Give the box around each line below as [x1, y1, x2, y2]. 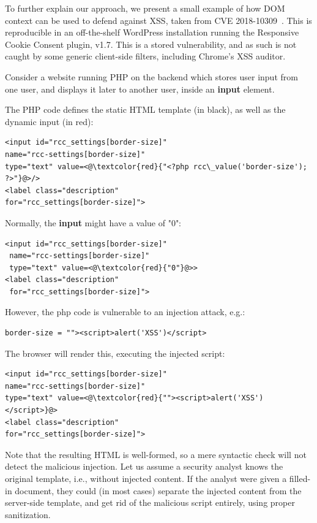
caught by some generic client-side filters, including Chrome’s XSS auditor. [5, 50, 286, 63]
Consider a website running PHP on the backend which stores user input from [5, 70, 298, 83]
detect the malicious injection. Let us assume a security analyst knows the [5, 460, 283, 473]
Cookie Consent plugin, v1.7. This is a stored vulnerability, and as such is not [5, 37, 297, 50]
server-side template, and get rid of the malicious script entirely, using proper [5, 496, 295, 509]
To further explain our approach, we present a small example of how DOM [5, 2, 285, 14]
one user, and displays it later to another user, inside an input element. [5, 82, 275, 95]
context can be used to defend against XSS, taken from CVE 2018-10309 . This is [5, 13, 312, 26]
